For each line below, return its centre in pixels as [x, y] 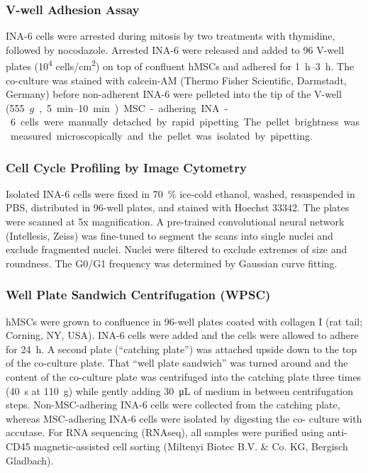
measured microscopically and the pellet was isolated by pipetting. [161, 136]
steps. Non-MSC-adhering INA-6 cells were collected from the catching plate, [173, 405]
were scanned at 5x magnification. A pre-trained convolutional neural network [175, 222]
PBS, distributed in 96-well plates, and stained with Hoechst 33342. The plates [178, 207]
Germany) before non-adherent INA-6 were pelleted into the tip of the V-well [174, 94]
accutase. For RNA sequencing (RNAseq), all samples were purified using [165, 432]
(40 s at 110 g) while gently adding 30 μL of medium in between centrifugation [180, 390]
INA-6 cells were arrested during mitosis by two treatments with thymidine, [171, 36]
